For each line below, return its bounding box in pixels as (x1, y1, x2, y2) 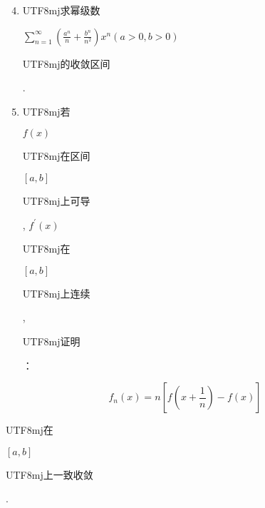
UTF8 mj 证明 (22, 333, 80, 348)
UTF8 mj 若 (22, 103, 71, 118)
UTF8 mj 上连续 (22, 285, 90, 300)
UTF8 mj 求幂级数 (22, 3, 100, 17)
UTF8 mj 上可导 (22, 193, 90, 208)
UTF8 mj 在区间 (22, 148, 90, 163)
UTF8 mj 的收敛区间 (22, 56, 110, 71)
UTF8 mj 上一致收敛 (6, 467, 93, 482)
